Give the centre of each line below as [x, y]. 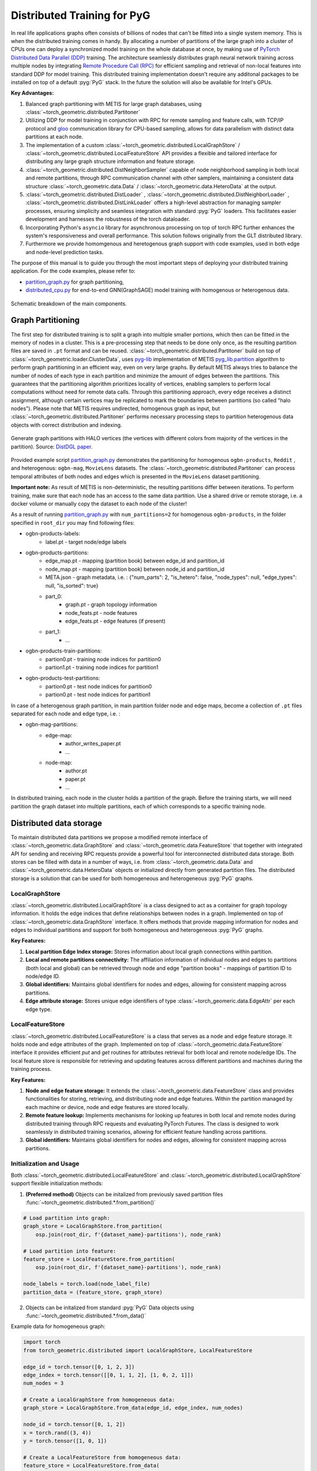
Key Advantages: [32, 93]
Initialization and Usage [45, 1163]
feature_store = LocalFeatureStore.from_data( [91, 1466]
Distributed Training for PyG [81, 15]
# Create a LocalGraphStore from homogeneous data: [99, 1400]
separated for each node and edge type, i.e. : [65, 713]
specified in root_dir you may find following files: [73, 522]
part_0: [54, 596]
